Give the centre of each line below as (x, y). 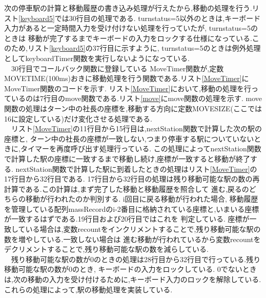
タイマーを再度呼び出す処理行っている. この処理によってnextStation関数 (141, 148)
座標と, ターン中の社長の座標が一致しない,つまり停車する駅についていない (129, 138)
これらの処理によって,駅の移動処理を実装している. (88, 289)
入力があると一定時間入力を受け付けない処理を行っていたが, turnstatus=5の (131, 28)
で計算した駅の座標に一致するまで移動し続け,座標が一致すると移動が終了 (127, 158)
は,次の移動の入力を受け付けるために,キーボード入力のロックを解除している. (133, 279)
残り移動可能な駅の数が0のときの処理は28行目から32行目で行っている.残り (136, 259)
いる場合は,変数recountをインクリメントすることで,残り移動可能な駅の (143, 229)
